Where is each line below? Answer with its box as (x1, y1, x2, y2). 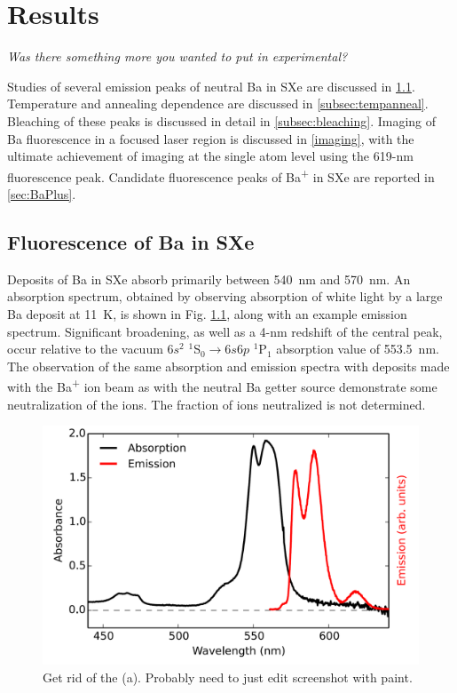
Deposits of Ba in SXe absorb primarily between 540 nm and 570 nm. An (7, 269, 411, 288)
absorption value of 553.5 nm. (276, 339, 439, 358)
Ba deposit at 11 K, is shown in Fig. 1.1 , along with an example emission (7, 304, 407, 323)
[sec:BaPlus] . (7, 184, 76, 203)
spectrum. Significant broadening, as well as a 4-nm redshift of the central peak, (7, 322, 443, 340)
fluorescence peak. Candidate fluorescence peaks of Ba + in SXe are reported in (7, 164, 435, 186)
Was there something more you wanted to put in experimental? (7, 47, 348, 66)
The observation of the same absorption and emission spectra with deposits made (7, 356, 450, 375)
